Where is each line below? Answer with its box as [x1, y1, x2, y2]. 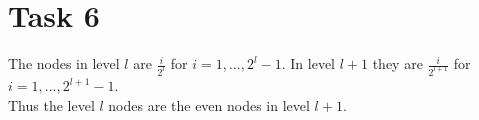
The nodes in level [8, 53, 120, 74]
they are [372, 53, 423, 74]
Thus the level [8, 94, 95, 115]
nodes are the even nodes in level [108, 94, 310, 115]
